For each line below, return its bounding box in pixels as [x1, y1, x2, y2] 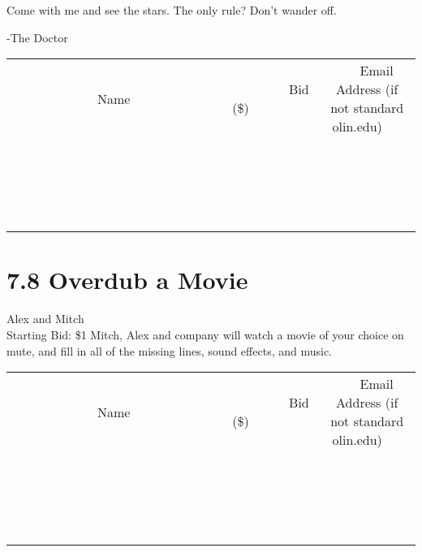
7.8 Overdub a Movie [6, 263, 248, 296]
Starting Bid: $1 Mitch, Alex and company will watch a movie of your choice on [6, 326, 404, 343]
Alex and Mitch [6, 310, 84, 327]
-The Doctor [6, 28, 68, 45]
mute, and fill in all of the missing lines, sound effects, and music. [6, 342, 333, 359]
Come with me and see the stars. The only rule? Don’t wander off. [6, 2, 337, 18]
